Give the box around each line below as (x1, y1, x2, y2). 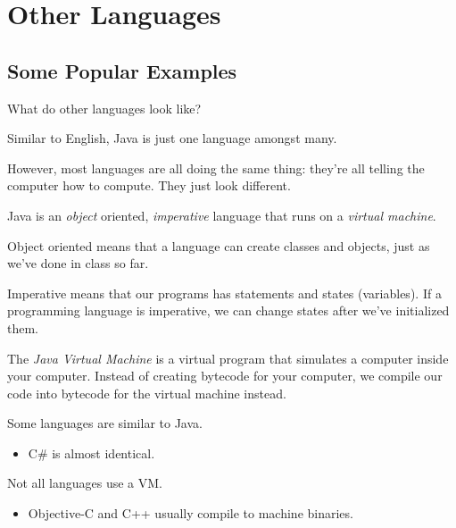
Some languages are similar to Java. (7, 414, 203, 432)
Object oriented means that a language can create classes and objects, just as (7, 236, 430, 255)
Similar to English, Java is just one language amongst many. (7, 129, 337, 147)
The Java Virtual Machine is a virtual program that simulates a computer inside (7, 348, 449, 367)
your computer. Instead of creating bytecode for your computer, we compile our (7, 366, 443, 385)
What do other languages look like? (7, 98, 202, 117)
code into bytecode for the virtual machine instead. (7, 383, 286, 402)
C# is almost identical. (28, 443, 155, 462)
